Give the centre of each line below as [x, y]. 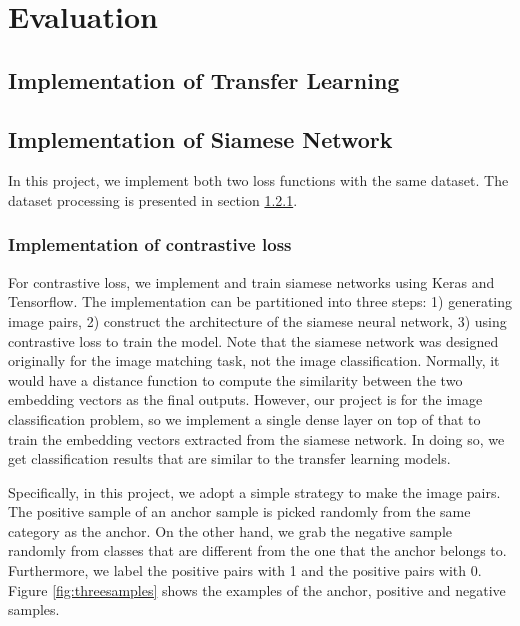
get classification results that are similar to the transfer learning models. [229, 458]
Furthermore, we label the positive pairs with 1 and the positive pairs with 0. [245, 570]
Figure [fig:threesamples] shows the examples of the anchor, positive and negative [257, 589]
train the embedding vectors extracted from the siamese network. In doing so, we [256, 438]
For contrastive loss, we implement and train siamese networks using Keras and [251, 281]
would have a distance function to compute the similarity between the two [235, 379]
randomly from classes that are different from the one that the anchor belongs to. [257, 550]
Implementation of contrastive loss [150, 244]
